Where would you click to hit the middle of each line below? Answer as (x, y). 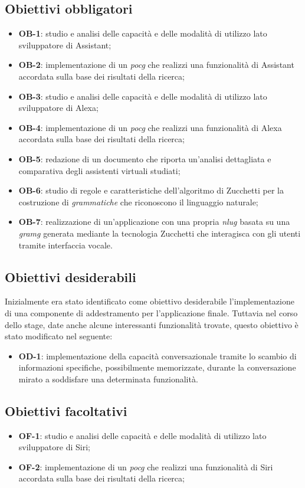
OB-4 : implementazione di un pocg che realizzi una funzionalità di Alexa (150, 127)
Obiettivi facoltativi (66, 410)
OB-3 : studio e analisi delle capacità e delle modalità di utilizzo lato (143, 96)
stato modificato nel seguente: (59, 336)
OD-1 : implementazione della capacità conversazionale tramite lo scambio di (158, 356)
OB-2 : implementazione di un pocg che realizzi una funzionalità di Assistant (156, 65)
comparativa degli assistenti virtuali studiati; (99, 170)
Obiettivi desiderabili (70, 276)
